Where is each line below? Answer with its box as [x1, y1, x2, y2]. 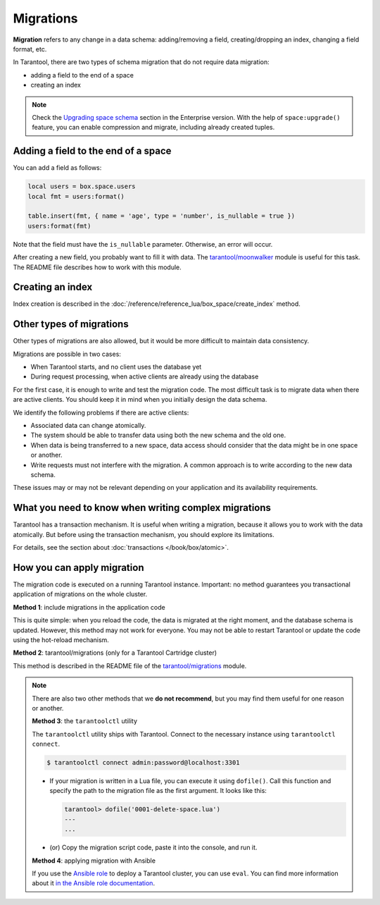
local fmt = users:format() [27, 192, 125, 200]
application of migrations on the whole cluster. [13, 590, 148, 598]
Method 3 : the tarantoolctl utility [32, 717, 137, 725]
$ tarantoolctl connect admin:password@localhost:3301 [46, 758, 240, 767]
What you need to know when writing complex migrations [13, 502, 271, 514]
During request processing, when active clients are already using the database [30, 372, 259, 381]
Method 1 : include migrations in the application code [13, 603, 165, 611]
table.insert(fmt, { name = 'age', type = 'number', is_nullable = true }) [27, 212, 296, 220]
